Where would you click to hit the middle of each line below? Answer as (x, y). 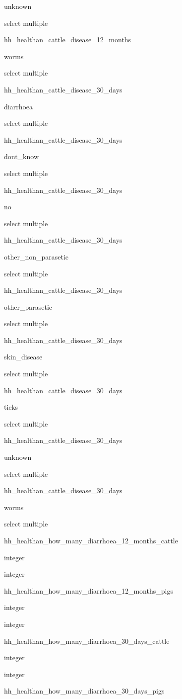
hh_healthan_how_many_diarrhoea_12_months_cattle (91, 540)
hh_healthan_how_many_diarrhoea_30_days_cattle (87, 641)
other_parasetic (28, 306)
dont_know (22, 156)
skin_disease (23, 357)
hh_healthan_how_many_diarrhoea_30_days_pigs (84, 691)
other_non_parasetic (36, 256)
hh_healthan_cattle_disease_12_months (68, 40)
